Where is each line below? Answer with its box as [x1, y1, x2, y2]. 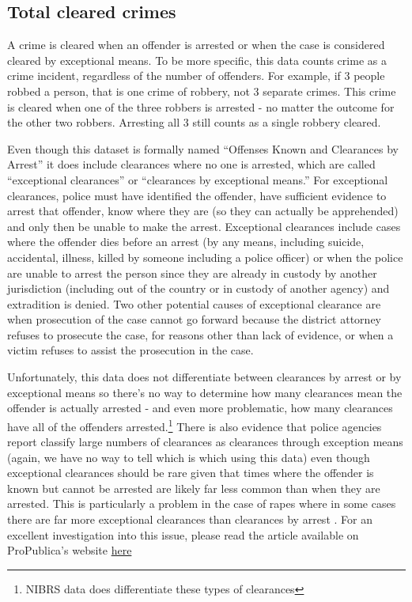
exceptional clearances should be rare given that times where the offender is [7, 464, 374, 481]
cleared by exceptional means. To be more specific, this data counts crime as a [7, 51, 387, 68]
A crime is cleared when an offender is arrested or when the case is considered [7, 36, 385, 53]
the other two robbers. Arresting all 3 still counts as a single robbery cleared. [7, 114, 381, 131]
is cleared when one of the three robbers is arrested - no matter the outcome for [7, 98, 395, 115]
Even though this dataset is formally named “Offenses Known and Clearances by [7, 140, 399, 157]
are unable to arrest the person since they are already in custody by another [7, 264, 377, 281]
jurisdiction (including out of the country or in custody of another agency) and [7, 280, 390, 297]
